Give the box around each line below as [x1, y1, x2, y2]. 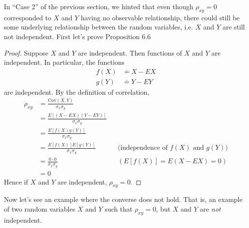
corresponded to [4, 12, 51, 22]
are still [222, 22, 245, 32]
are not [200, 203, 221, 214]
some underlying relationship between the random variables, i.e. [4, 22, 193, 32]
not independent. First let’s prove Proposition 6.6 [4, 31, 151, 41]
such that [105, 203, 133, 214]
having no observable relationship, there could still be [80, 12, 240, 22]
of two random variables [4, 203, 76, 214]
